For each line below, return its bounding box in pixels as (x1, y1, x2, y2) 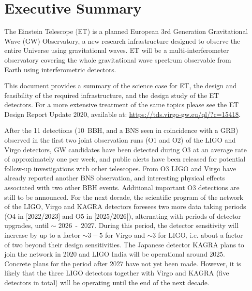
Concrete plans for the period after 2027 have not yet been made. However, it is (4, 258, 241, 268)
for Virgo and (105, 230, 145, 240)
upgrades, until (4, 220, 49, 230)
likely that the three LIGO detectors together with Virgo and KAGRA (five (4, 268, 229, 278)
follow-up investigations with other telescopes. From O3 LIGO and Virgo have (4, 163, 236, 173)
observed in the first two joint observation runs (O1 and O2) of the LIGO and (4, 135, 236, 145)
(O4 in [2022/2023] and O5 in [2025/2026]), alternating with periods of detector (4, 210, 241, 221)
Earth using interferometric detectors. (4, 64, 116, 74)
